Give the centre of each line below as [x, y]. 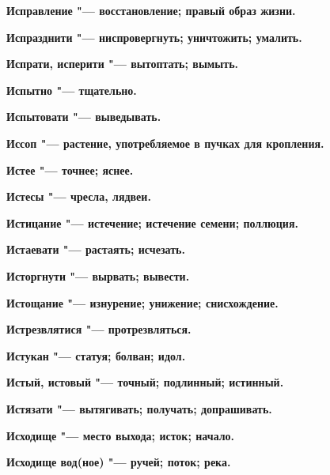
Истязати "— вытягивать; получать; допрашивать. [139, 408]
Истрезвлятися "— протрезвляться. [99, 329]
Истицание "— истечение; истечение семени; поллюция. [152, 222]
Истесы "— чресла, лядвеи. [79, 196]
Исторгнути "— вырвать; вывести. [98, 275]
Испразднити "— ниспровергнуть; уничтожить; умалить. [154, 37]
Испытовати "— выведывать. [84, 117]
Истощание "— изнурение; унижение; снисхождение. [142, 302]
